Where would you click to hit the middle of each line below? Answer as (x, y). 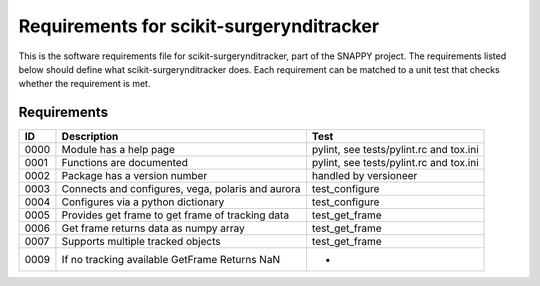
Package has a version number (134, 176)
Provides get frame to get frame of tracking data (175, 215)
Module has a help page (118, 150)
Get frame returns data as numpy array (153, 228)
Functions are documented (125, 163)
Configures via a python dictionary (143, 202)
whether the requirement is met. (84, 84)
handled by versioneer (364, 176)
